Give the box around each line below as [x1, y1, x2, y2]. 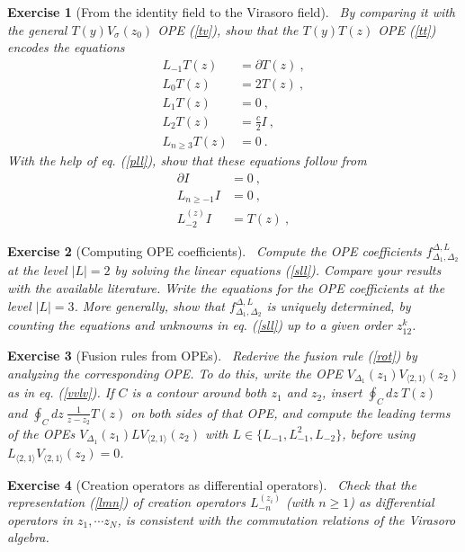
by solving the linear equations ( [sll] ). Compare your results [114, 261, 442, 280]
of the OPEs [7, 423, 76, 442]
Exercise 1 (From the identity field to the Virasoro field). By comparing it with [7, 3, 456, 21]
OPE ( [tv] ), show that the [157, 20, 299, 39]
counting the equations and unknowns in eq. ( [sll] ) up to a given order [7, 316, 392, 334]
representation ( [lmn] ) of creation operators [7, 493, 246, 512]
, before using [342, 423, 416, 442]
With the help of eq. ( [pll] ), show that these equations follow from [7, 151, 367, 170]
